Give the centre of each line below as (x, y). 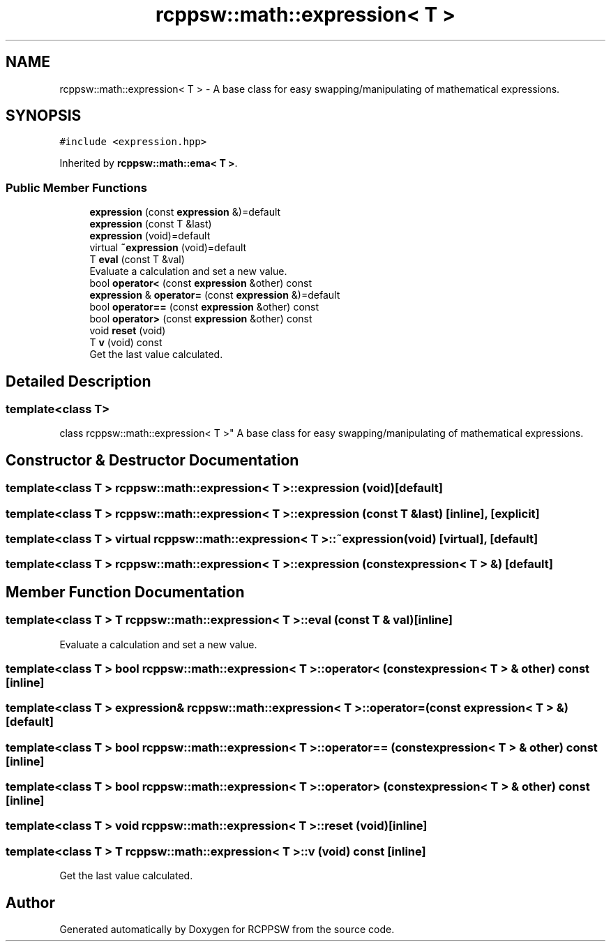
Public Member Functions (76, 187)
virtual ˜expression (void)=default (168, 248)
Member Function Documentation (125, 592)
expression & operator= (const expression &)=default (215, 295)
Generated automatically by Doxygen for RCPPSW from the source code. (227, 930)
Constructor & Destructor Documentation (152, 460)
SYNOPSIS (44, 116)
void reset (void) (128, 331)
